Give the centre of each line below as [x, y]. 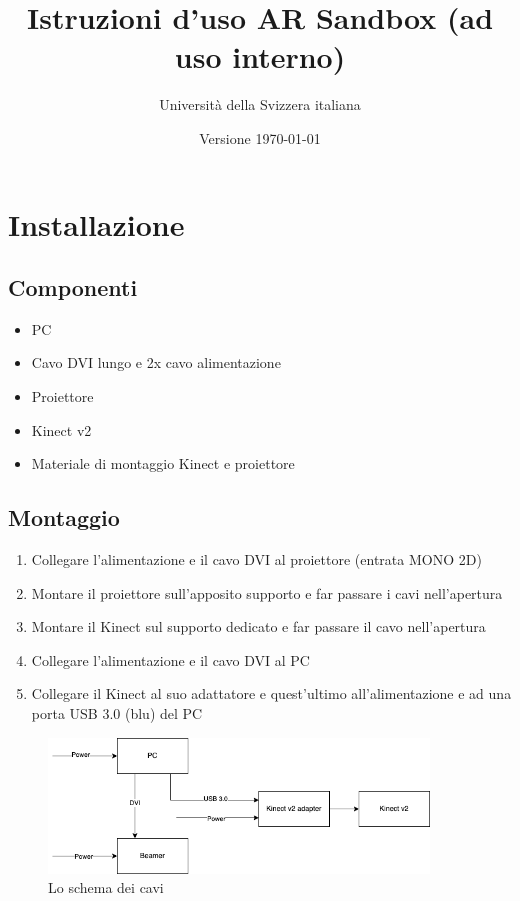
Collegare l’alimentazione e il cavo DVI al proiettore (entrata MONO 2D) [256, 559]
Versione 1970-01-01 [260, 137]
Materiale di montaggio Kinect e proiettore [163, 463]
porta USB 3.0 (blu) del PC [117, 713]
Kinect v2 [61, 429]
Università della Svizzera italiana [260, 104]
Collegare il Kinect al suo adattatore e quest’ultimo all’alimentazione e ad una [271, 693]
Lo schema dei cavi [106, 887]
